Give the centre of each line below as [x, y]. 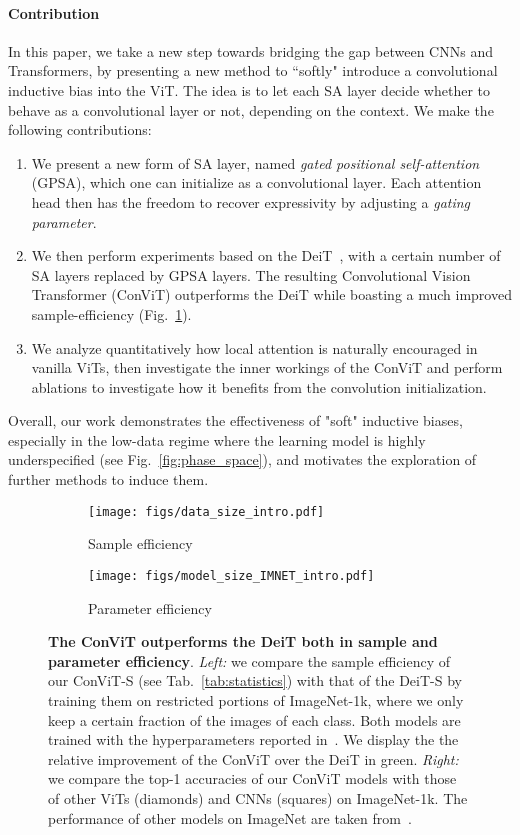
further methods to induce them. [108, 479]
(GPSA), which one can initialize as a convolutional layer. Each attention [256, 182]
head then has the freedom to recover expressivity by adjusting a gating [251, 201]
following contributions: [80, 129]
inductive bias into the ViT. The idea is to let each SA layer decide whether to [249, 89]
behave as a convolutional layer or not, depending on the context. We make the [251, 109]
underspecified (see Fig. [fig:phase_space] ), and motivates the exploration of [242, 459]
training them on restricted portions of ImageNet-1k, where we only [256, 699]
